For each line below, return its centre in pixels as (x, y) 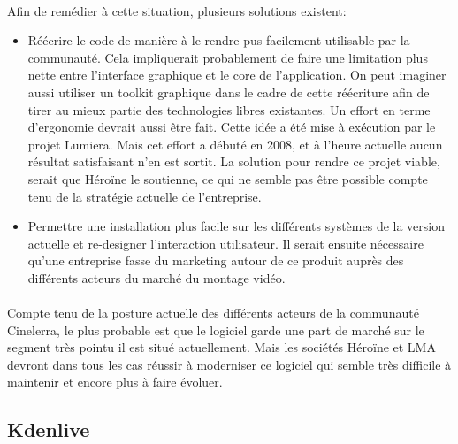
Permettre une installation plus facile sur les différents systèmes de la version (236, 226)
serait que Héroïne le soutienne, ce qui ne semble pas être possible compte (228, 178)
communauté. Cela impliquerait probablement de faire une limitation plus (228, 57)
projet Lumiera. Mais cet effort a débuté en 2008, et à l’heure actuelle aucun (235, 144)
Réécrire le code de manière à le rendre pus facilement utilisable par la (219, 40)
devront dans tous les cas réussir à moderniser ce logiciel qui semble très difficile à (229, 364)
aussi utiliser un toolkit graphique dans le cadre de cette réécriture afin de (229, 92)
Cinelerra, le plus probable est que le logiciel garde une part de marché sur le (216, 329)
